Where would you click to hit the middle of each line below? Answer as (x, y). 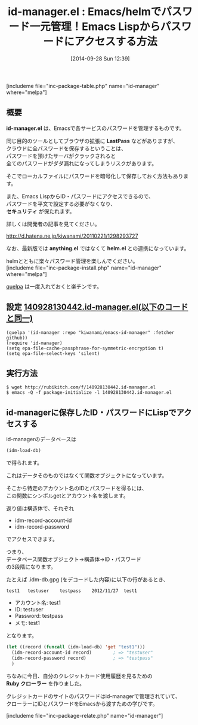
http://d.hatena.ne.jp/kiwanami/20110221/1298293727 (72, 236)
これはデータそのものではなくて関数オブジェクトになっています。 (87, 475)
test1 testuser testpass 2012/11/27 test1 (72, 591)
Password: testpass (39, 616)
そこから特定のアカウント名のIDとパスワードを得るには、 (77, 489)
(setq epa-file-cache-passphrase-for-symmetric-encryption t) (85, 348)
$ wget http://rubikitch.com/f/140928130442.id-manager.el (81, 387)
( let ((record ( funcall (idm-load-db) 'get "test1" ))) (76, 647)
